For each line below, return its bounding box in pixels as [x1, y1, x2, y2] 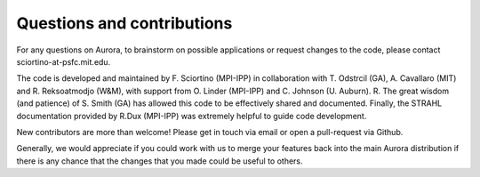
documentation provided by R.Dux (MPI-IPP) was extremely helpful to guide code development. [16, 110, 367, 121]
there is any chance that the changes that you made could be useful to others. [16, 156, 303, 166]
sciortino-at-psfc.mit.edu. [16, 56, 111, 67]
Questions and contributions [16, 13, 233, 33]
